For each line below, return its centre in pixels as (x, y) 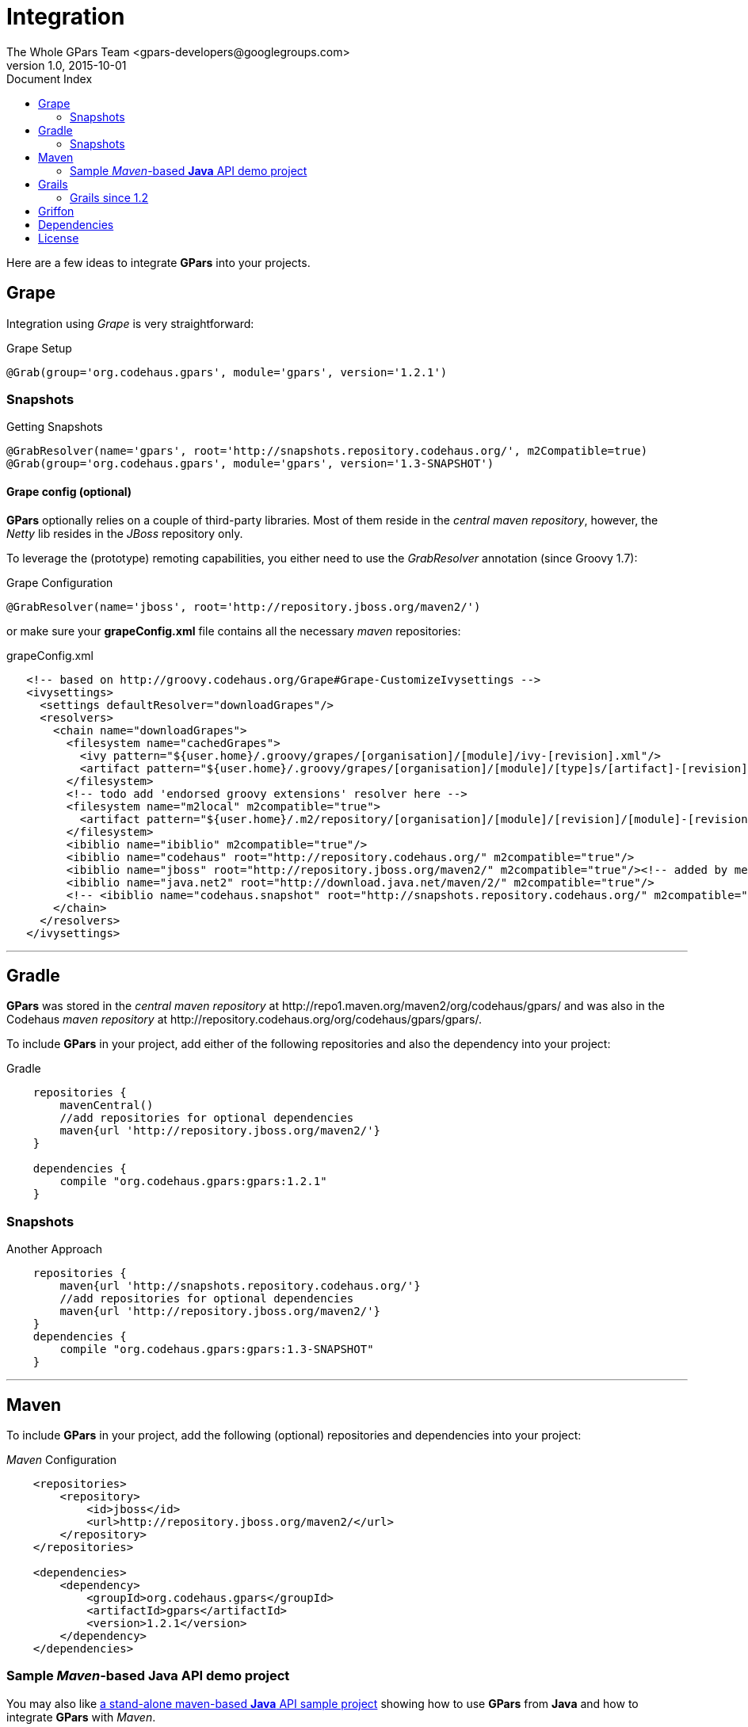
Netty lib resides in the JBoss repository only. (125, 533)
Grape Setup (39, 348)
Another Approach (55, 1249)
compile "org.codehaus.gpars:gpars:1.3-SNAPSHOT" (217, 1350)
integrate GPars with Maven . (81, 1717)
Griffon (56, 211)
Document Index (50, 78)
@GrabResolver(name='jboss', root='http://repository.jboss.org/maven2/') (244, 606)
